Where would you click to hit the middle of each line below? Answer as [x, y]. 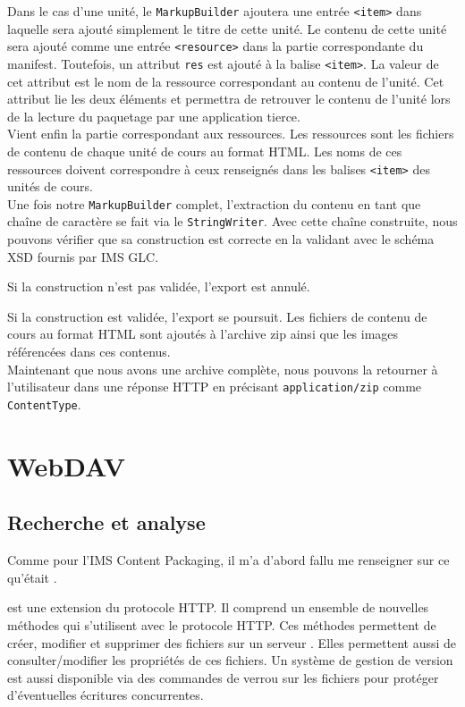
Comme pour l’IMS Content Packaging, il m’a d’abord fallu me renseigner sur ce [228, 560]
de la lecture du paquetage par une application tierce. [154, 116]
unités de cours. [50, 186]
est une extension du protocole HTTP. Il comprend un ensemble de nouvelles [218, 607]
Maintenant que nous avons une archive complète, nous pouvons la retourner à [223, 369]
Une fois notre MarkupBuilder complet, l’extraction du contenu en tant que [214, 203]
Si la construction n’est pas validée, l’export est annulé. [159, 286]
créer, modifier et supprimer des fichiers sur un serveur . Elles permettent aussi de [232, 642]
